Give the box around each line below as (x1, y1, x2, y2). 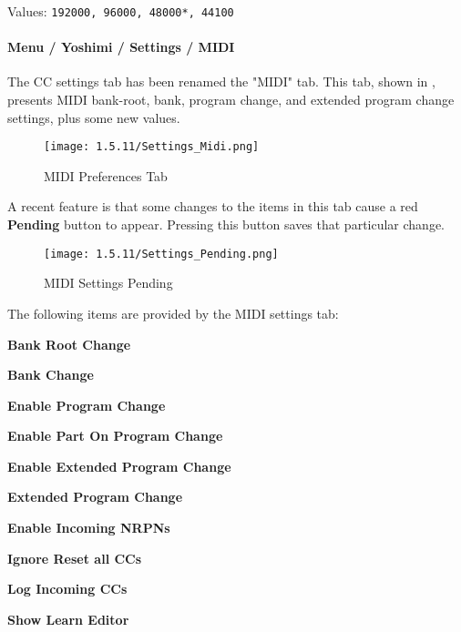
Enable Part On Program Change (7, 426, 223, 445)
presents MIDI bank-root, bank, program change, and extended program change (7, 90, 455, 109)
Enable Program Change (7, 395, 166, 414)
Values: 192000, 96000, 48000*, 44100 (7, 2, 234, 20)
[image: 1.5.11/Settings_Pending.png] (44, 247, 279, 260)
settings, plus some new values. (7, 107, 180, 127)
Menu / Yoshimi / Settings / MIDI (7, 37, 235, 56)
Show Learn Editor (7, 609, 129, 628)
